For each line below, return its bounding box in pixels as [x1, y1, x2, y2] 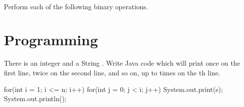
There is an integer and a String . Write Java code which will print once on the [4, 58, 241, 68]
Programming [4, 30, 98, 50]
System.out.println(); [4, 93, 67, 104]
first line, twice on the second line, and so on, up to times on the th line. [4, 67, 221, 77]
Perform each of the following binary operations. [4, 1, 149, 11]
